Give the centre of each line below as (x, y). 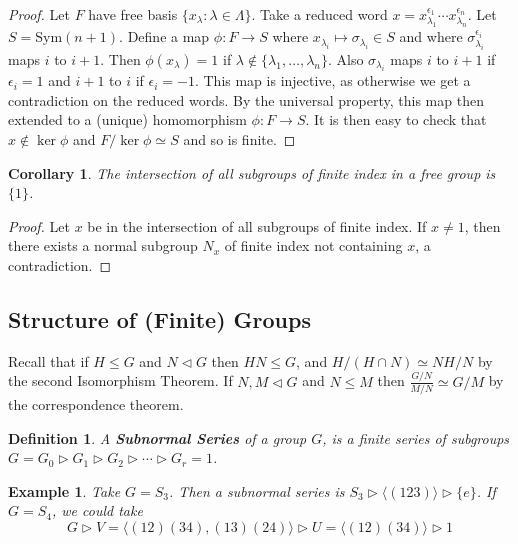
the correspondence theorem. (96, 403)
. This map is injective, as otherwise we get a (332, 80)
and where (431, 36)
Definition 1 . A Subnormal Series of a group (157, 437)
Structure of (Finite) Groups (159, 318)
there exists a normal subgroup (103, 245)
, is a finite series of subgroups (416, 437)
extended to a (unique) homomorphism (127, 119)
